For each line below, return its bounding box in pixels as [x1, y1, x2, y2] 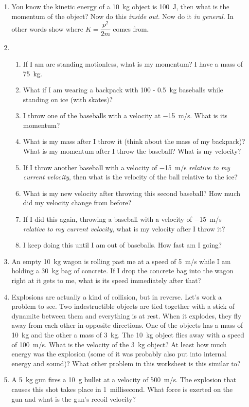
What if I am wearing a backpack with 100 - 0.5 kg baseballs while [23, 85, 223, 95]
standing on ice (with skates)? [23, 94, 113, 104]
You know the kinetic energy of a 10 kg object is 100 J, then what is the [11, 1, 230, 11]
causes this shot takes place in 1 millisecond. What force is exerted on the [11, 384, 233, 394]
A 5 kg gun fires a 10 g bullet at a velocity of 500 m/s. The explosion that [11, 374, 236, 385]
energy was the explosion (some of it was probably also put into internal [11, 349, 227, 359]
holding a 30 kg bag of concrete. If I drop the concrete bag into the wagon [11, 265, 234, 276]
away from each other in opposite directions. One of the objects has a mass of [11, 320, 243, 330]
